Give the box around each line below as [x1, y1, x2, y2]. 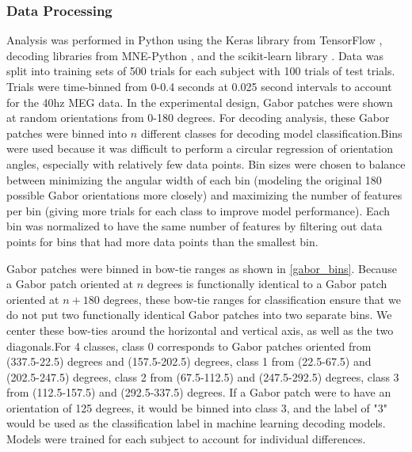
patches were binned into [6, 124, 128, 141]
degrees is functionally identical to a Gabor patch [147, 275, 387, 292]
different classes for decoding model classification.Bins [140, 124, 402, 141]
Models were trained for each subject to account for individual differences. [6, 431, 366, 447]
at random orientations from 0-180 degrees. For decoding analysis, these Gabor [6, 109, 390, 126]
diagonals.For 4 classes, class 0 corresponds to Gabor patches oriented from [6, 337, 372, 354]
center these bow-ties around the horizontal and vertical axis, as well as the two [6, 321, 394, 338]
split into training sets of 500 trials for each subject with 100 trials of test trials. [6, 63, 395, 79]
